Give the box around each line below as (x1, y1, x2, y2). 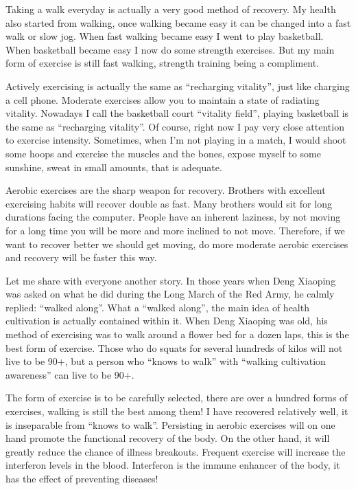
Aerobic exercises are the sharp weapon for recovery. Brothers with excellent (5, 183, 326, 197)
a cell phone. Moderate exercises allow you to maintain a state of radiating (5, 92, 320, 107)
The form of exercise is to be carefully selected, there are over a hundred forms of (5, 390, 348, 405)
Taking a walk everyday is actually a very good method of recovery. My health (5, 2, 336, 16)
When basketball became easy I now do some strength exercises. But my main (5, 42, 335, 56)
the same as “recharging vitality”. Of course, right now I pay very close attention (5, 119, 344, 133)
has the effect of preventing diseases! (5, 471, 158, 485)
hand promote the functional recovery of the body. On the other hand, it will (5, 431, 330, 445)
